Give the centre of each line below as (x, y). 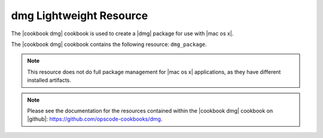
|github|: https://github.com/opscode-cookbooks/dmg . (95, 119)
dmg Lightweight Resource (80, 16)
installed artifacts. (49, 80)
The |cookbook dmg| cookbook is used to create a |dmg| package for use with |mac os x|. (122, 33)
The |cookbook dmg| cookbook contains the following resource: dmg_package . (109, 44)
